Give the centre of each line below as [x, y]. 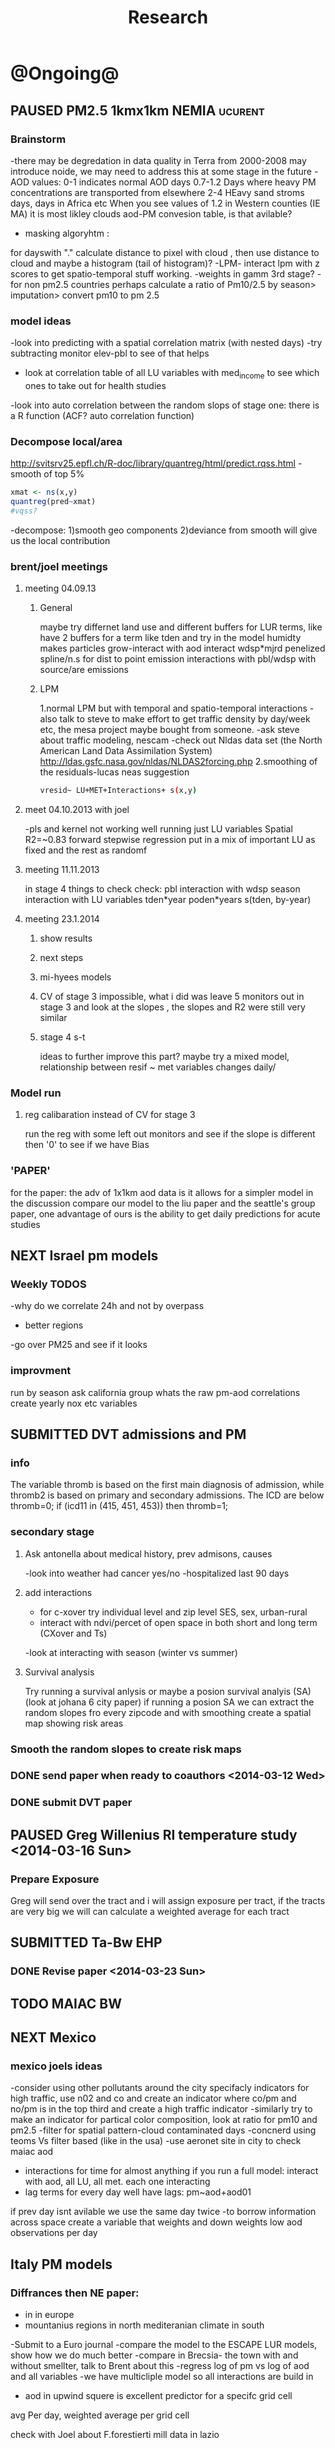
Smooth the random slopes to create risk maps [126, 1749]
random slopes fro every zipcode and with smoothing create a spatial [168, 1712]
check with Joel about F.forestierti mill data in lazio [115, 2435]
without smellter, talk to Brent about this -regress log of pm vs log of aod [160, 2366]
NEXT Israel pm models [84, 1256]
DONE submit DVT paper [71, 1803]
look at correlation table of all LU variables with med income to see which [172, 374]
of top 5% [64, 474]
